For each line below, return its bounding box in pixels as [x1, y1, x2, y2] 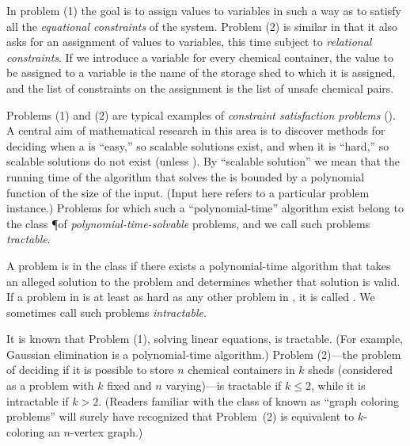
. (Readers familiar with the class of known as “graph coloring [98, 392, 400, 409]
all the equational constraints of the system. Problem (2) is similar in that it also [6, 17, 398, 34]
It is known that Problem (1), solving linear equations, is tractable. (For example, [6, 330, 403, 347]
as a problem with [6, 377, 94, 394]
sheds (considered [308, 361, 393, 378]
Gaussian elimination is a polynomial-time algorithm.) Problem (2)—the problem [6, 345, 401, 362]
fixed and [107, 377, 152, 394]
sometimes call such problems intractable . [6, 303, 207, 320]
